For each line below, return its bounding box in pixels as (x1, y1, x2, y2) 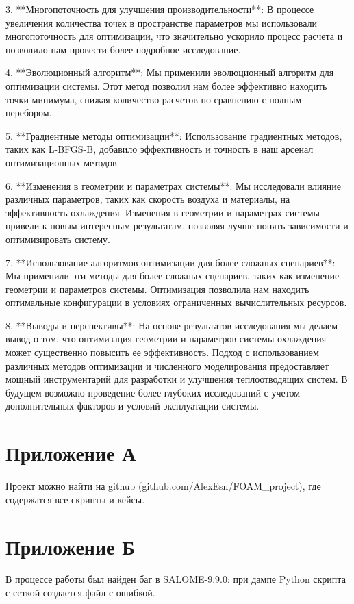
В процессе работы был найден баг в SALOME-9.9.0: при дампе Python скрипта (5, 572, 346, 586)
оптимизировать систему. (5, 231, 110, 246)
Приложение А (5, 439, 136, 467)
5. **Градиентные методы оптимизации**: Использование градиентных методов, (5, 128, 342, 142)
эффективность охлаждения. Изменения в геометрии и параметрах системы (5, 205, 320, 219)
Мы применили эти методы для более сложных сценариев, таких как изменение (5, 268, 340, 283)
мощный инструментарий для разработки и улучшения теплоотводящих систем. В (5, 372, 348, 386)
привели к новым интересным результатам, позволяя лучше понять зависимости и (5, 218, 349, 233)
